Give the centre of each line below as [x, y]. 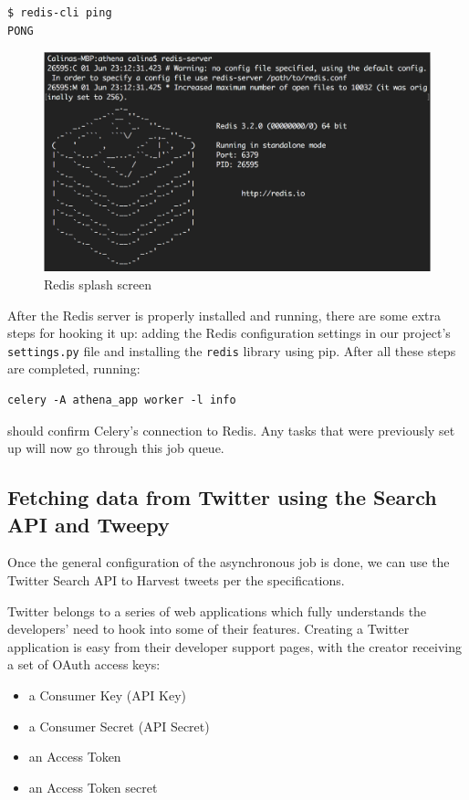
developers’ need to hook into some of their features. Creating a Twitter [208, 629]
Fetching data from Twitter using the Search [222, 497]
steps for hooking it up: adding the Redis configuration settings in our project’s [229, 333]
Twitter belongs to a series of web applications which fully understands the [217, 611]
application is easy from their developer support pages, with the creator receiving [234, 646]
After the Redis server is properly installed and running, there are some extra [224, 315]
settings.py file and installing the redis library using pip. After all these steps [232, 350]
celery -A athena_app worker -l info [122, 400]
